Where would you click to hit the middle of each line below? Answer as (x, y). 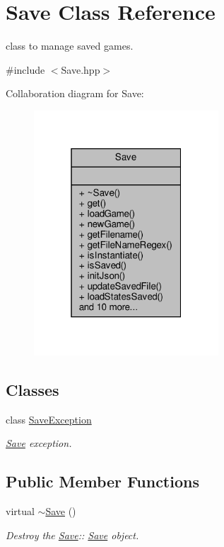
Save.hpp (81, 69)
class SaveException (49, 419)
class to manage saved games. (70, 46)
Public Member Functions (102, 481)
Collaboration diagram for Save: (75, 93)
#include (25, 69)
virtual (20, 511)
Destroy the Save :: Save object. (72, 535)
